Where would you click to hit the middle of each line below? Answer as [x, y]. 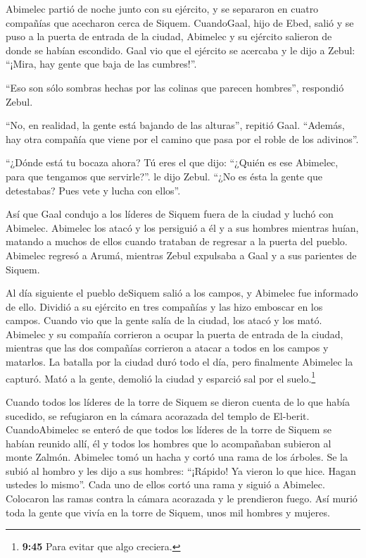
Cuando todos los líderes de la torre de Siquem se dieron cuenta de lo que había [178, 401]
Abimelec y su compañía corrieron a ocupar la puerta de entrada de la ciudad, [175, 334]
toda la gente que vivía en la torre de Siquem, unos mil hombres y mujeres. [168, 512]
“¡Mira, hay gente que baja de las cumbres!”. [101, 64]
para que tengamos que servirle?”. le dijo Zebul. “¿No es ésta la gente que [164, 176]
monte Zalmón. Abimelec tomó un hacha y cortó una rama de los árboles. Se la [177, 457]
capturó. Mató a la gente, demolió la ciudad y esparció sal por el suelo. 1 [161, 377]
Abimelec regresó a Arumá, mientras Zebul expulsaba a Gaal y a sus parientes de [181, 255]
